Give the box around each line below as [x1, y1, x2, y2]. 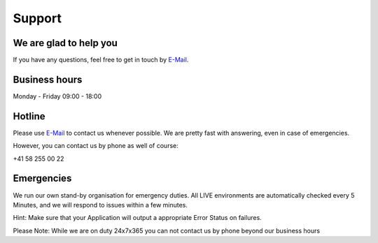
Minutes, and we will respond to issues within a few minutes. [13, 200, 188, 209]
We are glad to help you [13, 37, 118, 49]
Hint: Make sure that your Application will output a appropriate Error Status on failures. [13, 214, 262, 222]
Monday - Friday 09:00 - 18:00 [13, 91, 101, 101]
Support [13, 10, 62, 26]
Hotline [13, 110, 45, 122]
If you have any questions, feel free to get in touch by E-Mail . [13, 56, 189, 64]
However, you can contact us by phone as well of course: [13, 142, 178, 150]
